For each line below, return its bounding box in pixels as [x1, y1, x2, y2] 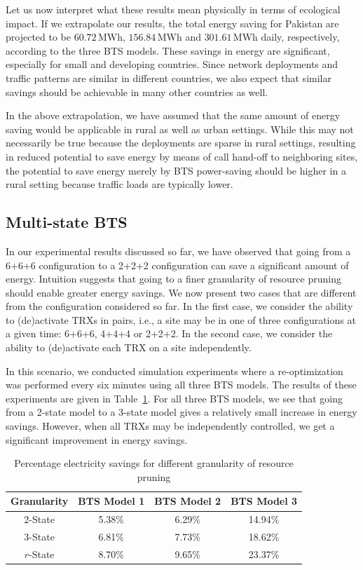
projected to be [6, 29, 71, 44]
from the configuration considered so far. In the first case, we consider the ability [6, 299, 353, 313]
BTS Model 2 [154, 494, 221, 508]
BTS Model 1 [78, 494, 145, 508]
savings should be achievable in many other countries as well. [6, 84, 268, 99]
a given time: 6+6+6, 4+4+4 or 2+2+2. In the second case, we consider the [6, 326, 333, 341]
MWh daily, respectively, [233, 29, 340, 44]
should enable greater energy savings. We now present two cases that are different [6, 285, 357, 299]
